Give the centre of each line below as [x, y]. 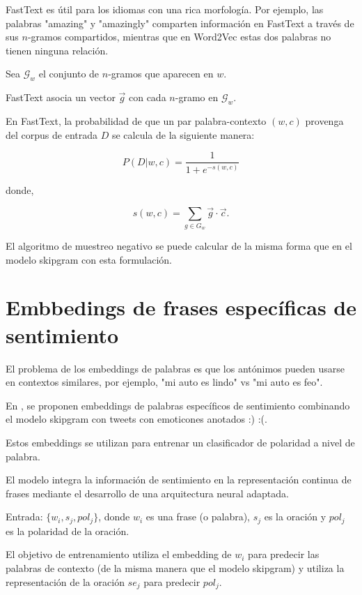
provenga [324, 120]
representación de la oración [65, 581]
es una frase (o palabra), [198, 517]
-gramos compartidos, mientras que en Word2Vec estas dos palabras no [179, 37]
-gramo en [197, 97]
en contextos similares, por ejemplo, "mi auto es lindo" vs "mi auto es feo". [164, 382]
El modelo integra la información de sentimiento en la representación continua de [179, 480]
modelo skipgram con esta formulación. [89, 259]
